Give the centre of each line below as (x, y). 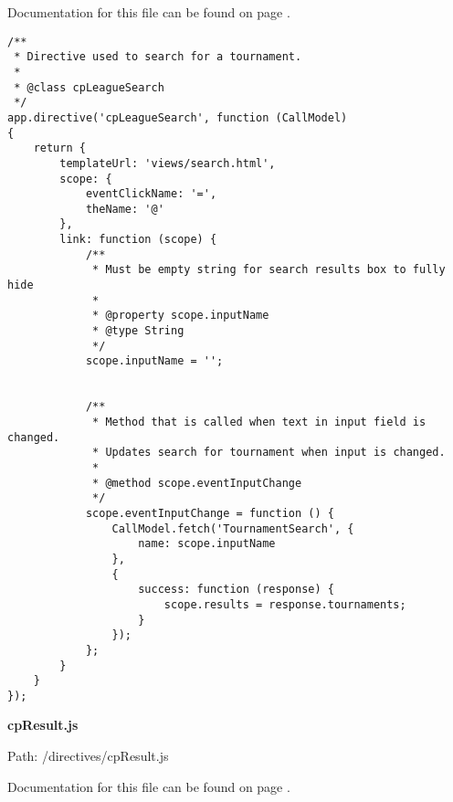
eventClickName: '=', (151, 194)
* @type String (138, 331)
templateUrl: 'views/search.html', (168, 163)
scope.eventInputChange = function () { (210, 513)
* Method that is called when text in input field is (259, 422)
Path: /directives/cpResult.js (88, 756)
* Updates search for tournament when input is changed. (269, 453)
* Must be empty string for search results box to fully (269, 270)
